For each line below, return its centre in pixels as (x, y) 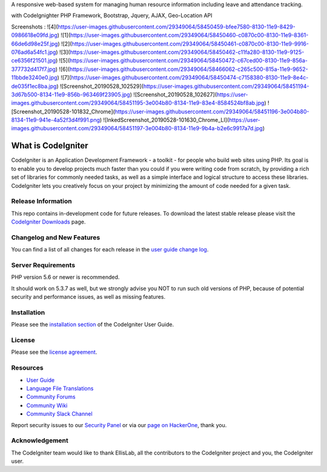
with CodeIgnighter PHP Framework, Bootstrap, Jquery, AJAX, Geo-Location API (112, 16)
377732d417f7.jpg (33, 69)
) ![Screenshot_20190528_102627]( (173, 95)
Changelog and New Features (56, 238)
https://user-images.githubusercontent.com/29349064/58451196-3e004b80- (212, 111)
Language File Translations (60, 388)
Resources (27, 368)
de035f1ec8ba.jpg (34, 86)
